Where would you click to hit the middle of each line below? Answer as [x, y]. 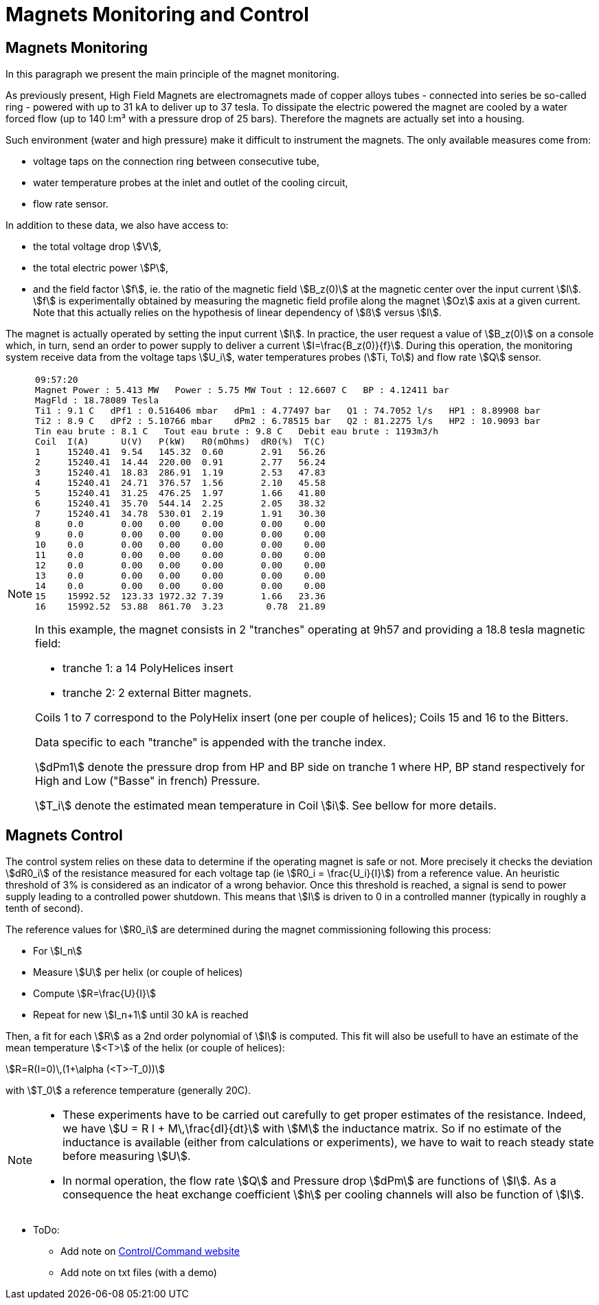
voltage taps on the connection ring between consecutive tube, [177, 161]
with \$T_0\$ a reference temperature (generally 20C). [128, 1091]
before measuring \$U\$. [127, 1156]
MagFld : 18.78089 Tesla [97, 401]
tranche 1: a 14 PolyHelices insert [148, 668]
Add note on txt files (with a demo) [139, 1273]
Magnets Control [64, 835]
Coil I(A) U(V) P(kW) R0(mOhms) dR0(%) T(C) [180, 442]
